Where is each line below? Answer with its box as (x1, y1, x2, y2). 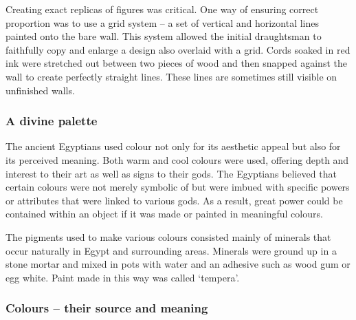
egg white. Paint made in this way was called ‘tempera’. (5, 270, 240, 284)
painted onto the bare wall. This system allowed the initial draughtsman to (5, 29, 322, 43)
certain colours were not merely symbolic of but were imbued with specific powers (5, 180, 350, 194)
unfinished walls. (5, 83, 75, 97)
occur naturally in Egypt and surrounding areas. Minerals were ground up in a (5, 243, 337, 257)
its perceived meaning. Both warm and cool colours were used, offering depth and (5, 152, 349, 167)
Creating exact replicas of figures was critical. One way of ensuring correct (5, 2, 319, 16)
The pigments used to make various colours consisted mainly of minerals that (5, 229, 331, 244)
